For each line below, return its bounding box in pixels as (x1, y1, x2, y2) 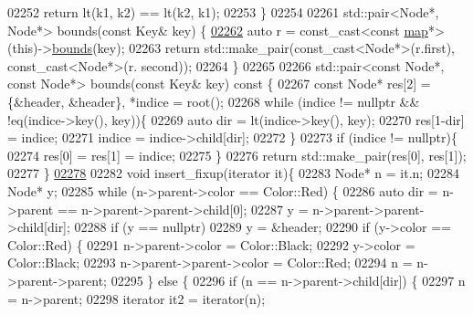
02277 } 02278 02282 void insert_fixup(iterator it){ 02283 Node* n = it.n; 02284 (7, 163, 459, 183)
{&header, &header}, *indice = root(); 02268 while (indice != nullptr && (7, 91, 420, 110)
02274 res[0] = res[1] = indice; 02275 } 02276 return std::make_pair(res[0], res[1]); (7, 145, 467, 164)
